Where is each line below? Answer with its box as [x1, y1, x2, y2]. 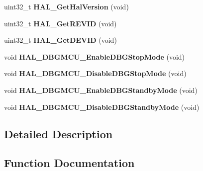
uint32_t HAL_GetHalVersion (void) [4, 1, 129, 11]
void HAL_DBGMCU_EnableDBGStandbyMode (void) [4, 85, 198, 95]
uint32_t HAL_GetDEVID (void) [4, 35, 117, 45]
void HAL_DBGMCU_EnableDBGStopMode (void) [4, 51, 185, 62]
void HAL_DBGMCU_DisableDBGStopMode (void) [4, 68, 187, 79]
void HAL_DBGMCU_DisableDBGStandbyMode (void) [4, 101, 200, 112]
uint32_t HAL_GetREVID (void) [4, 18, 117, 28]
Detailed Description [4, 126, 113, 141]
